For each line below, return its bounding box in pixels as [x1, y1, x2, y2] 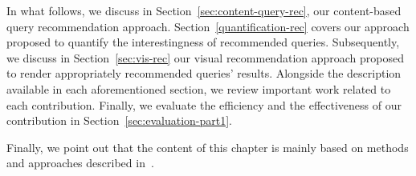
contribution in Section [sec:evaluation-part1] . [6, 112, 233, 129]
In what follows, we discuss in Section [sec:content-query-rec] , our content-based [6, 2, 402, 18]
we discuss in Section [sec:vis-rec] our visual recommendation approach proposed [6, 49, 405, 66]
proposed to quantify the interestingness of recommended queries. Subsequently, [6, 34, 400, 50]
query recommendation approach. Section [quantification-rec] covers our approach [6, 18, 410, 34]
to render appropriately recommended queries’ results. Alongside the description [6, 65, 402, 82]
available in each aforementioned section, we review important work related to [6, 80, 391, 97]
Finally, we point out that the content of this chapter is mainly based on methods [6, 138, 409, 155]
